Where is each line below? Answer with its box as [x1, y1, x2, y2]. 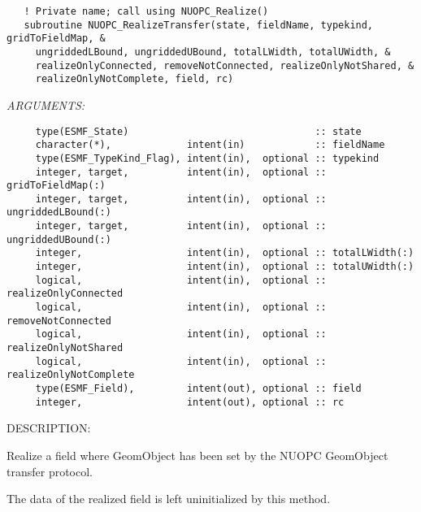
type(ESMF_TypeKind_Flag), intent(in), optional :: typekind [35, 152, 380, 164]
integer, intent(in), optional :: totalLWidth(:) [35, 247, 414, 259]
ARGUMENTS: [7, 96, 85, 113]
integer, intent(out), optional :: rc [35, 396, 345, 408]
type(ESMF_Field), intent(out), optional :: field [35, 383, 362, 394]
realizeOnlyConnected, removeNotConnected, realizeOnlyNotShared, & [35, 59, 414, 72]
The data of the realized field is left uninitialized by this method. [7, 490, 331, 507]
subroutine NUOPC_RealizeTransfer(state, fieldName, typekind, [24, 19, 374, 31]
